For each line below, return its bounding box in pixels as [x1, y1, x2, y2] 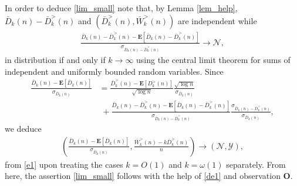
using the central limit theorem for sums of [136, 54, 291, 65]
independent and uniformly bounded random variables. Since [5, 65, 224, 77]
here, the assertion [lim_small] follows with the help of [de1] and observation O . [5, 170, 293, 182]
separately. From [226, 158, 286, 170]
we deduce [5, 122, 42, 134]
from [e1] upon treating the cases [5, 158, 123, 170]
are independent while [178, 14, 257, 26]
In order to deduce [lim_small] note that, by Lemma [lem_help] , [5, 2, 238, 14]
